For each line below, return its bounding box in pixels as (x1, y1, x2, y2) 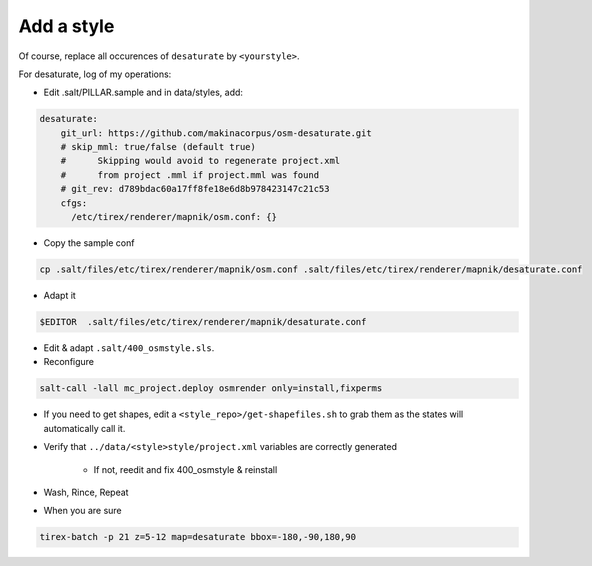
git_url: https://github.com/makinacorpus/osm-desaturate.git (60, 127, 372, 139)
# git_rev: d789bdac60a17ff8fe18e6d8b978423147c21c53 (60, 183, 330, 195)
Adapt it (43, 290, 77, 301)
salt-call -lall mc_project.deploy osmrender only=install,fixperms (39, 383, 383, 394)
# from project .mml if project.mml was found (60, 169, 320, 180)
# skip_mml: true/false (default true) (60, 141, 257, 153)
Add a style (18, 15, 115, 37)
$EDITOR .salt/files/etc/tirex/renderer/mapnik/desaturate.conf (39, 316, 367, 327)
